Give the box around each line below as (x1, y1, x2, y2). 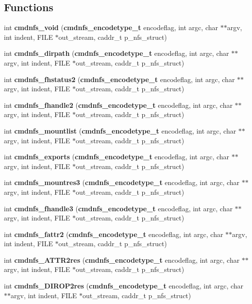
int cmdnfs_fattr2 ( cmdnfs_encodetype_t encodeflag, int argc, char (4, 229, 223, 239)
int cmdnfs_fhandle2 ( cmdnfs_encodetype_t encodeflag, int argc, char (4, 100, 233, 110)
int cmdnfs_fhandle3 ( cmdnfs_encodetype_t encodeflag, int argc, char (4, 203, 233, 213)
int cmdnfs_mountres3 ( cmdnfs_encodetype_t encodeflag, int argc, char (4, 177, 240, 187)
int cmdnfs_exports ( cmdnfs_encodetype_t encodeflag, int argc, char (4, 152, 230, 162)
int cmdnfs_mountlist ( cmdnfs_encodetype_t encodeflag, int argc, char (4, 125, 236, 135)
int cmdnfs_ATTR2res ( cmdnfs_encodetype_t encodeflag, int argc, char (4, 254, 240, 265)
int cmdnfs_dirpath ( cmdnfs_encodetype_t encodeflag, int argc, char (4, 48, 229, 58)
